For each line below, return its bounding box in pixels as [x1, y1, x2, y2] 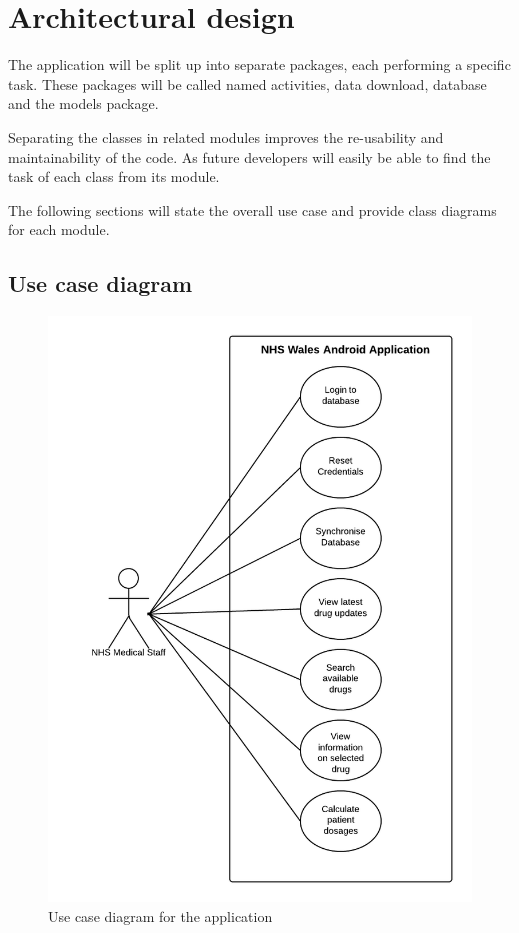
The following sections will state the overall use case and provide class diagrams [8, 199, 497, 220]
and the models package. [8, 93, 159, 114]
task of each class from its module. [8, 166, 220, 187]
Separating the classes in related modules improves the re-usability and [8, 126, 444, 147]
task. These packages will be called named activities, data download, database [8, 73, 487, 94]
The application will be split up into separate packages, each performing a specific [8, 54, 511, 75]
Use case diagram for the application [48, 905, 273, 926]
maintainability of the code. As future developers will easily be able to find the [8, 146, 491, 167]
